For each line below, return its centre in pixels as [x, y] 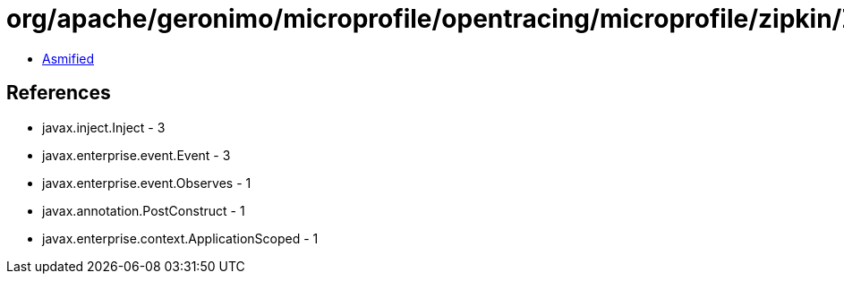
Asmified [68, 58]
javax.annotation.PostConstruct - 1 [144, 210]
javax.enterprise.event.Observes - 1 [147, 183]
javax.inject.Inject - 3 [104, 127]
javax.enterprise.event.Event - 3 [136, 155]
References [59, 93]
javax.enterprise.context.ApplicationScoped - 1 [180, 238]
